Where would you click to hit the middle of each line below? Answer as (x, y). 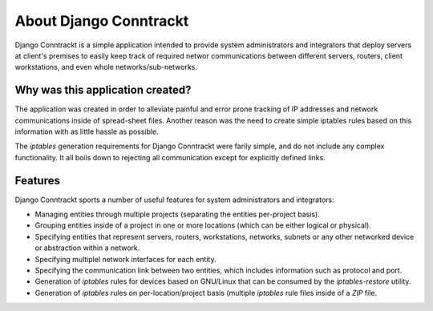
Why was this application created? (103, 90)
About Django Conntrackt (102, 21)
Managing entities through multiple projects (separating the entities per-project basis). (177, 214)
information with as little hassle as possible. (87, 131)
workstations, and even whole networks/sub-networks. (106, 67)
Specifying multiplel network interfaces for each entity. (125, 259)
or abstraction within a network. (87, 248)
